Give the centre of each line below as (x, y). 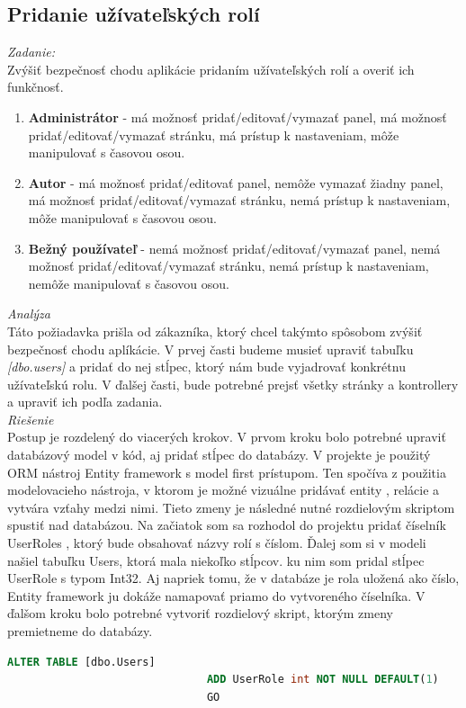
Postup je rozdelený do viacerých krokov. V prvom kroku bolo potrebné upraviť (227, 437)
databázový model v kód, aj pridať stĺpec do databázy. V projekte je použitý (219, 455)
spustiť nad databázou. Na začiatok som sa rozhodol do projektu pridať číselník (227, 525)
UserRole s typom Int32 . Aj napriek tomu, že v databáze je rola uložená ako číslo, (233, 578)
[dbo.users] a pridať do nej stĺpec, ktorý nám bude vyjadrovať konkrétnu (206, 367)
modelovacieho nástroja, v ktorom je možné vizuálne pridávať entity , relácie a (224, 490)
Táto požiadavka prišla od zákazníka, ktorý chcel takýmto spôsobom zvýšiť (215, 331)
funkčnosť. (36, 87)
